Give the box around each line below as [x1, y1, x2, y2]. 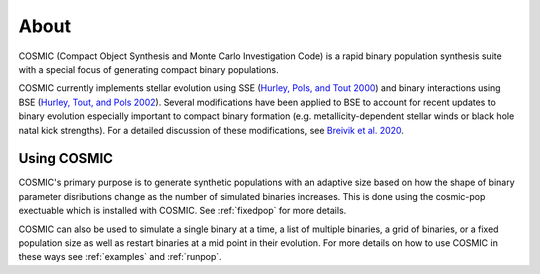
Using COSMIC [18, 150, 114, 167]
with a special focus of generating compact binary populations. [18, 63, 279, 75]
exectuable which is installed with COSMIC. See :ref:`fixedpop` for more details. [18, 205, 347, 217]
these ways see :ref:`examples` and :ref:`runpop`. [18, 251, 222, 263]
